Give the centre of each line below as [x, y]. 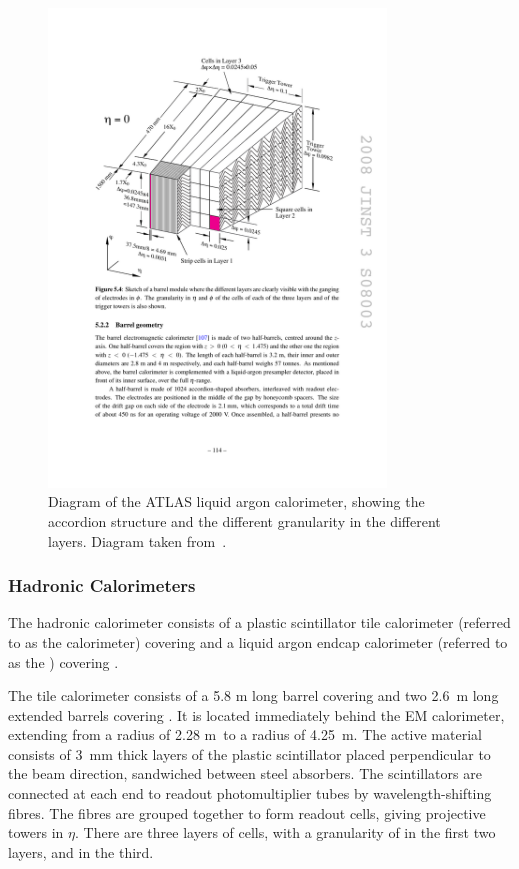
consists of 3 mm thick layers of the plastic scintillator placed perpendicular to [249, 753]
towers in [36, 832]
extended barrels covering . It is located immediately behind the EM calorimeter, [256, 714]
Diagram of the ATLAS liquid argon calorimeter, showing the [236, 501]
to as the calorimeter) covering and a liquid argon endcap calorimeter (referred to [258, 641]
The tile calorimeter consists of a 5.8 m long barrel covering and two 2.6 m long [253, 695]
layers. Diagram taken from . [137, 540]
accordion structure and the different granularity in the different [244, 520]
